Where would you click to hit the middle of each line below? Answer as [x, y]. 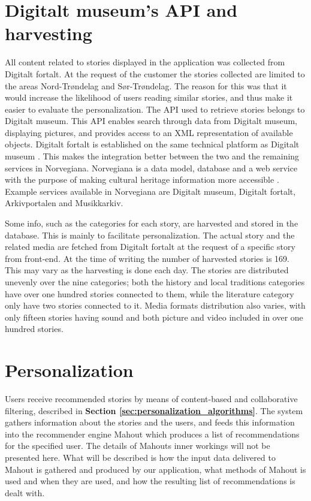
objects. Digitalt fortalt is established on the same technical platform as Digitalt [152, 144]
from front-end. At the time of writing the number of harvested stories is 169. [147, 258]
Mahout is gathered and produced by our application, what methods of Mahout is [155, 469]
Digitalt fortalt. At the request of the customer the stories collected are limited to [155, 73]
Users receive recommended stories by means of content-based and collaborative [151, 399]
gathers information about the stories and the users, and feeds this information [150, 422]
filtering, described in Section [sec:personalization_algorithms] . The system [154, 410]
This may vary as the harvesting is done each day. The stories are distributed [147, 270]
